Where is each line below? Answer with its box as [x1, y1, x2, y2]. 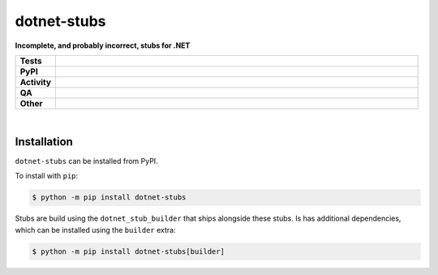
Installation [15, 135, 73, 148]
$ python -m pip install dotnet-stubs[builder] [32, 247, 225, 256]
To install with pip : [15, 171, 79, 181]
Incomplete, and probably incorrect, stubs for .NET [15, 41, 191, 50]
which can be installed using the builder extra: [15, 225, 176, 234]
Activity [19, 76, 52, 88]
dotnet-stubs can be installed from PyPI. [15, 156, 158, 165]
